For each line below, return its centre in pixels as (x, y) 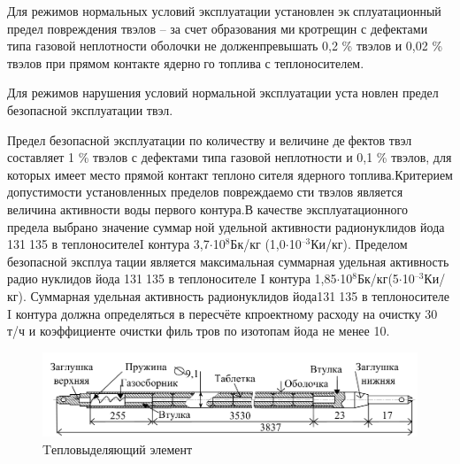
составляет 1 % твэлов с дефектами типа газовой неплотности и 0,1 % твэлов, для (230, 157)
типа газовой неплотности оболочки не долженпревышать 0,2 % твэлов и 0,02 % (225, 46)
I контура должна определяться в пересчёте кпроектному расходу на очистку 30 (222, 313)
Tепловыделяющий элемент (118, 449)
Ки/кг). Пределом (359, 244)
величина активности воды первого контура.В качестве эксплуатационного (207, 209)
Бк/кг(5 (378, 278)
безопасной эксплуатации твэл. (90, 109)
